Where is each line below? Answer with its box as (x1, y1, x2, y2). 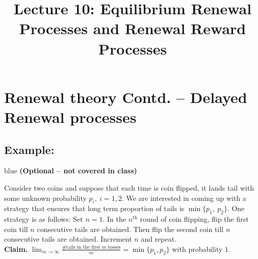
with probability (172, 243, 223, 254)
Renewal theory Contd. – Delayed (4, 86, 247, 107)
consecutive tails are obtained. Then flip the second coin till (37, 223, 224, 234)
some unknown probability (4, 192, 87, 203)
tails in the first (66, 244, 100, 250)
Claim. (4, 243, 28, 254)
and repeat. (141, 234, 177, 244)
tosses (108, 244, 121, 250)
